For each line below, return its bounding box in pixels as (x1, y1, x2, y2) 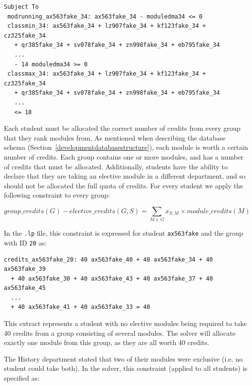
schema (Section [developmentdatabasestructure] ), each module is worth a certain (4, 142, 248, 152)
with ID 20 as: (4, 237, 47, 247)
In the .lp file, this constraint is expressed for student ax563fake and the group (4, 228, 243, 238)
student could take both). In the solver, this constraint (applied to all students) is (4, 363, 248, 373)
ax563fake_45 (4, 284, 46, 292)
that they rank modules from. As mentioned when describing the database (4, 132, 226, 142)
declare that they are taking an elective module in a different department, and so (4, 171, 246, 181)
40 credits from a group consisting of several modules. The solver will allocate (4, 327, 235, 338)
